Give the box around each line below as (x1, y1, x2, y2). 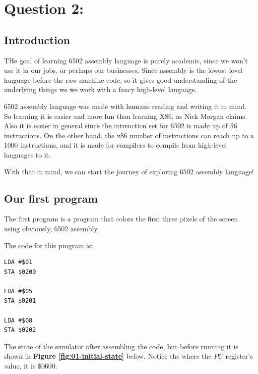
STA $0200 (4, 268, 36, 275)
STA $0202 (4, 326, 36, 334)
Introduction (4, 32, 70, 47)
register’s (225, 351, 253, 361)
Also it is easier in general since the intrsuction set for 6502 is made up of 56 (4, 120, 237, 131)
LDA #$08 (4, 317, 33, 324)
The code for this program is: (4, 240, 93, 250)
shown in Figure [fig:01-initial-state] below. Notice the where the (4, 351, 212, 361)
